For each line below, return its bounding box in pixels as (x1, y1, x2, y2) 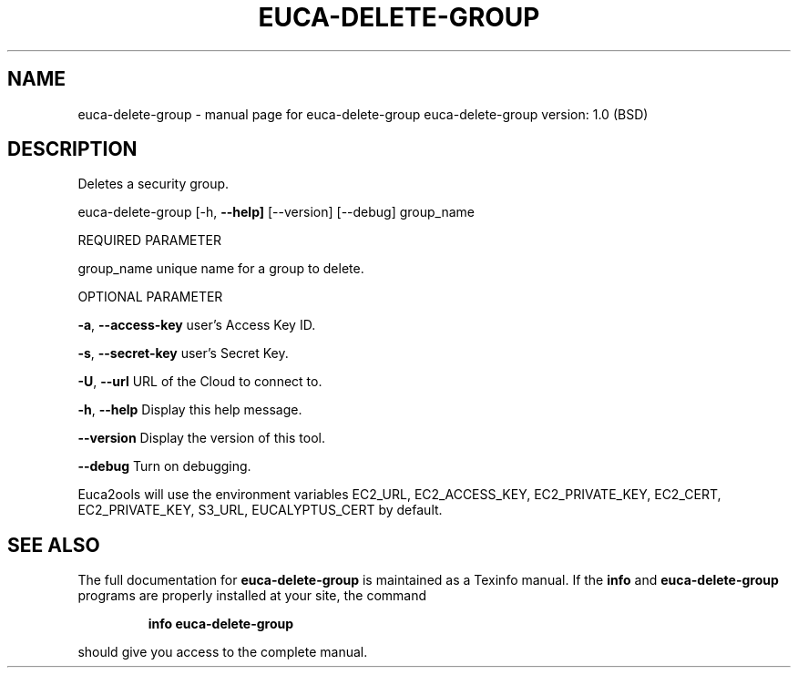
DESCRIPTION (7, 138, 138, 161)
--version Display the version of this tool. (77, 430, 325, 446)
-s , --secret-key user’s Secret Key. (77, 345, 289, 362)
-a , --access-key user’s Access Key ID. (77, 317, 316, 333)
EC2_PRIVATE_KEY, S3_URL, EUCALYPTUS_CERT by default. (77, 502, 443, 518)
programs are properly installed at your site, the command (77, 588, 427, 604)
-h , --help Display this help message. (77, 402, 302, 418)
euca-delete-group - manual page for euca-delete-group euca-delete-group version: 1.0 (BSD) (77, 106, 649, 122)
